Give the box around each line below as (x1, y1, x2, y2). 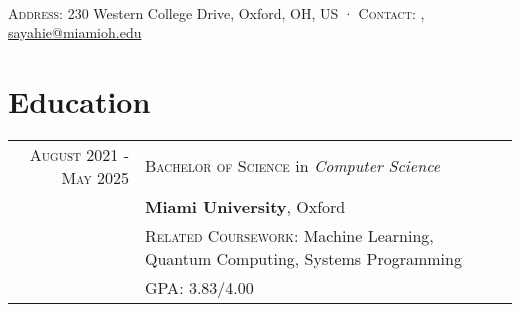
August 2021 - (29, 142, 129, 166)
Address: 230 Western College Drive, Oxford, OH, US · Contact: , (8, 2, 425, 23)
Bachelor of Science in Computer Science (144, 154, 441, 178)
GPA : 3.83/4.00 (144, 275, 254, 299)
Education (8, 80, 151, 121)
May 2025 (61, 165, 129, 189)
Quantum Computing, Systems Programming (144, 246, 462, 270)
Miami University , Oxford (144, 194, 346, 218)
